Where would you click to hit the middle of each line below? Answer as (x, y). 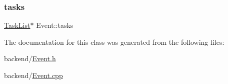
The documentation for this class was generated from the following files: (114, 42)
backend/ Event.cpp (33, 75)
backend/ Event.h (30, 58)
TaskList (17, 25)
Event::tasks (55, 25)
